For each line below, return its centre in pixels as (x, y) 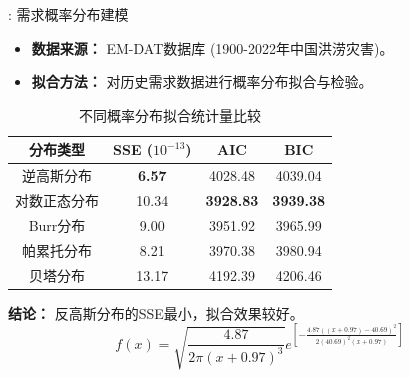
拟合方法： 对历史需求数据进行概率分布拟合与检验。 (202, 81)
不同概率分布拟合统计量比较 (170, 114)
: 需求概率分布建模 (68, 14)
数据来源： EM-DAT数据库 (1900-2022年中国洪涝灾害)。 (212, 47)
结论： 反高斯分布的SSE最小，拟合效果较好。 (156, 312)
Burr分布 (57, 224)
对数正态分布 (57, 200)
